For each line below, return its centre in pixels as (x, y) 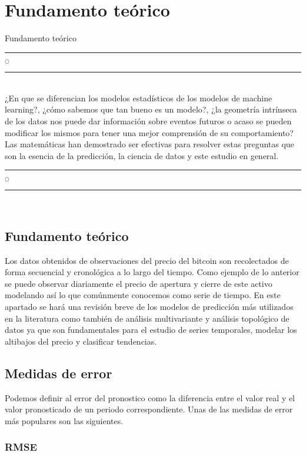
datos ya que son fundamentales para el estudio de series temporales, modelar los (151, 330)
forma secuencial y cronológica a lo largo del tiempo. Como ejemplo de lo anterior (152, 272)
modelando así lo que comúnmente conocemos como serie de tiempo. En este (143, 295)
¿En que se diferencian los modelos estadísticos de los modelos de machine (139, 98)
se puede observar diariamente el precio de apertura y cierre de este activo (139, 283)
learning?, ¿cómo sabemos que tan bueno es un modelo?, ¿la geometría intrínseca (151, 109)
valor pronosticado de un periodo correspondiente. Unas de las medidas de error (149, 409)
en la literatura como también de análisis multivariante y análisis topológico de (147, 318)
